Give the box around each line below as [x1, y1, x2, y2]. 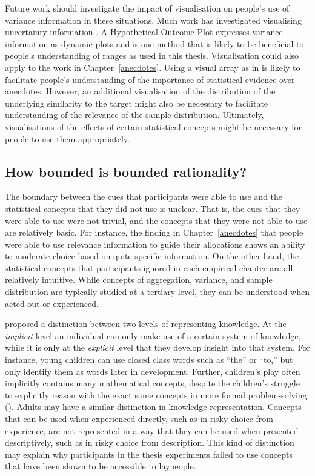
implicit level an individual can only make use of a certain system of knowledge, [5, 329, 301, 342]
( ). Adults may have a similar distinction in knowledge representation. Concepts [5, 400, 302, 413]
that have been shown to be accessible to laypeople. [5, 460, 196, 472]
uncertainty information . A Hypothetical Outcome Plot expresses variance [5, 25, 283, 38]
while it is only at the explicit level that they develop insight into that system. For [5, 341, 310, 354]
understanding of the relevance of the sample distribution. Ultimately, [5, 108, 264, 121]
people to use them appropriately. [5, 132, 130, 145]
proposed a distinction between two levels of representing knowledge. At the [5, 317, 287, 330]
